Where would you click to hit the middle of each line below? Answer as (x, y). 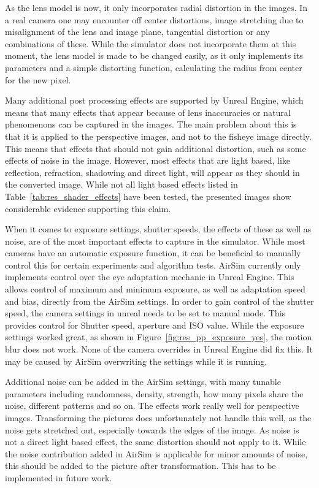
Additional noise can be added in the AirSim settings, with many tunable (143, 382)
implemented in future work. (59, 477)
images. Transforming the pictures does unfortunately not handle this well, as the (158, 417)
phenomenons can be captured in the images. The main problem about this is (151, 124)
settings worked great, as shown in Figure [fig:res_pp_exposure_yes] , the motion (159, 337)
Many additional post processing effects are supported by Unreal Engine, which (154, 100)
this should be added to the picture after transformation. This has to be (140, 466)
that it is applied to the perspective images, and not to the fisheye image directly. (158, 136)
